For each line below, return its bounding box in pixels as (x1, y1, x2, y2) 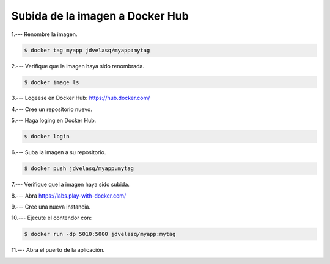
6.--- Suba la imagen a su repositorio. (11, 149, 106, 156)
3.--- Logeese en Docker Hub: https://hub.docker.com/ (11, 95, 150, 102)
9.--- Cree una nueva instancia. (11, 203, 91, 210)
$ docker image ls (24, 79, 79, 85)
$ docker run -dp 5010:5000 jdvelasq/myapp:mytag (24, 230, 176, 238)
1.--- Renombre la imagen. (11, 30, 78, 38)
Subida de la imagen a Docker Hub (11, 9, 189, 23)
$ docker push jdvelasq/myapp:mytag (24, 165, 134, 172)
